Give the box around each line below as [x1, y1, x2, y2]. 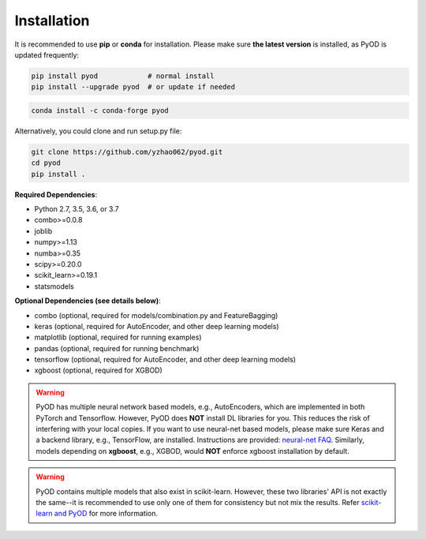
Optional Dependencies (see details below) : [14, 296, 161, 305]
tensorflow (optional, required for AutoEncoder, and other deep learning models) [34, 355, 296, 365]
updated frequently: [14, 50, 80, 59]
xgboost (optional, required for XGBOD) [34, 365, 163, 375]
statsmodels [34, 281, 74, 291]
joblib [34, 226, 53, 236]
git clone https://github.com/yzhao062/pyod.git [31, 147, 223, 156]
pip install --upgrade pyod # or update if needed [31, 83, 236, 92]
